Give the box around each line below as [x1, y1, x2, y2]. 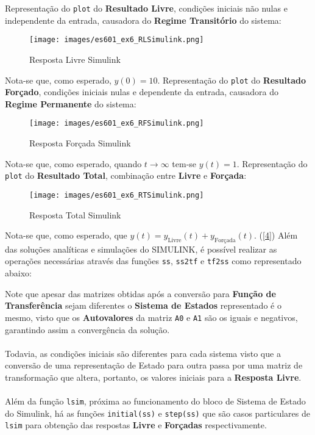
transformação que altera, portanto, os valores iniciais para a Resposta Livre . [5, 370, 302, 383]
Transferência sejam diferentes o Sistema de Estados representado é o [5, 299, 281, 312]
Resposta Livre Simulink [29, 52, 121, 65]
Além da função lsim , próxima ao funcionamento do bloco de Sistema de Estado [5, 395, 306, 408]
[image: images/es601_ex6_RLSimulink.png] [29, 35, 204, 45]
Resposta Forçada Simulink [29, 137, 131, 149]
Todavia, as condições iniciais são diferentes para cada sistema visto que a [5, 347, 281, 359]
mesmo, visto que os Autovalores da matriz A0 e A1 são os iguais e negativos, [5, 311, 298, 323]
